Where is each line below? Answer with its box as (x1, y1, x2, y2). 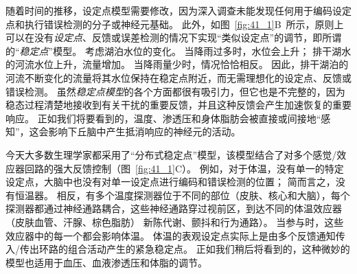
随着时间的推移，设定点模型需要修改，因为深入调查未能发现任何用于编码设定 (5, 3, 352, 17)
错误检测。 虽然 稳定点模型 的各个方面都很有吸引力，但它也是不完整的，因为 (5, 84, 345, 98)
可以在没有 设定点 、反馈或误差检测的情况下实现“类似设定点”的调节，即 (5, 30, 323, 45)
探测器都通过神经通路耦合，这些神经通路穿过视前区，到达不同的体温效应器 (5, 201, 342, 216)
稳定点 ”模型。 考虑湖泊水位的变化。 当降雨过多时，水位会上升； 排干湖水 (19, 43, 352, 58)
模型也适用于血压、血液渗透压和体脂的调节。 (5, 255, 207, 269)
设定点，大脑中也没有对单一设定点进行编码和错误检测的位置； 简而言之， (5, 174, 336, 189)
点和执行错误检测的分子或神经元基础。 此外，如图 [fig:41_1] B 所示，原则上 (5, 16, 344, 31)
